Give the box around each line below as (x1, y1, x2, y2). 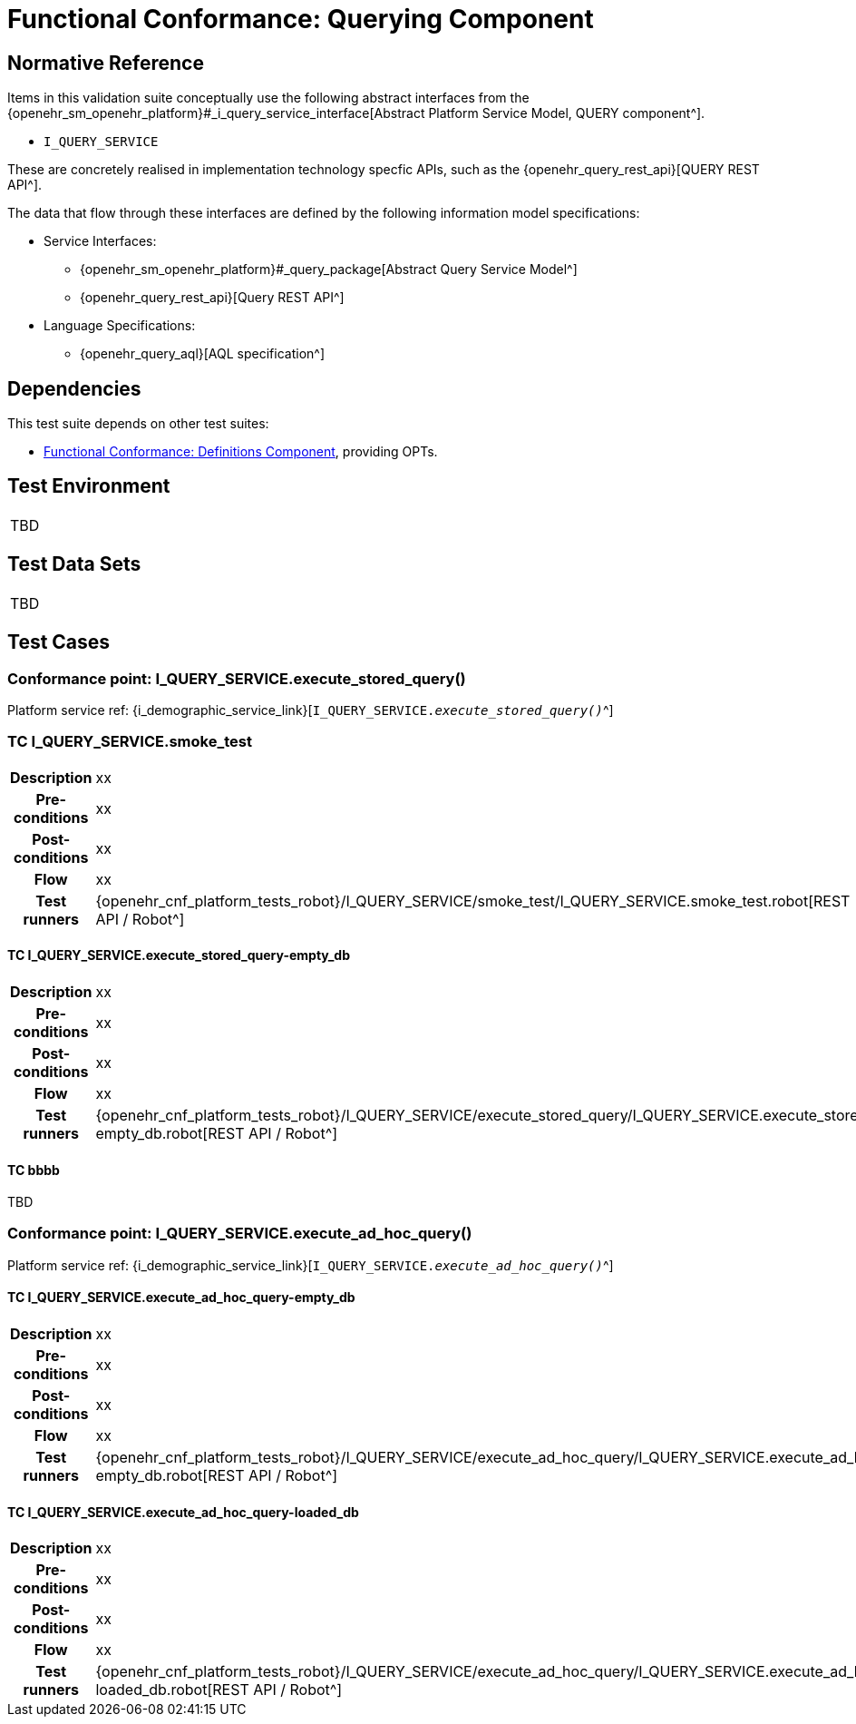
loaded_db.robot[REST (95, 1680, 249, 1700)
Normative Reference (7, 51, 204, 74)
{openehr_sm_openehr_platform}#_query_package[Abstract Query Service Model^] (80, 261, 578, 278)
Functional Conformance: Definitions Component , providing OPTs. (44, 444, 438, 460)
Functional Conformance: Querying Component (7, 4, 594, 34)
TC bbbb (7, 1161, 60, 1178)
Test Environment (7, 475, 170, 498)
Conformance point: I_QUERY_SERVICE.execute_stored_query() (7, 669, 466, 688)
